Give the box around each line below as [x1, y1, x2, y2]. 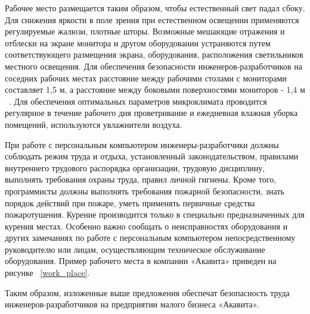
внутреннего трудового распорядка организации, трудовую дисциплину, [5, 161, 265, 174]
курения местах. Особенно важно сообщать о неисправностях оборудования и [5, 219, 288, 232]
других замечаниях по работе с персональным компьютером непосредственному [5, 231, 296, 244]
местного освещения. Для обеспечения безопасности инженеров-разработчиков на [5, 59, 302, 72]
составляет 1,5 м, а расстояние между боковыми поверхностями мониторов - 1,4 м [5, 83, 305, 96]
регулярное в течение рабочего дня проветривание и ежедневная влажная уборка [5, 106, 298, 119]
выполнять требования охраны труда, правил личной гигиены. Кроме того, [5, 173, 277, 186]
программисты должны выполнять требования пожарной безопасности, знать [5, 184, 284, 197]
